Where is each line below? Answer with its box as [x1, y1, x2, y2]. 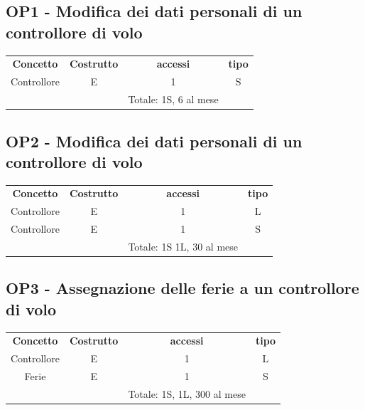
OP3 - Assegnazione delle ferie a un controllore [6, 277, 359, 299]
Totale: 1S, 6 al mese [128, 92, 219, 107]
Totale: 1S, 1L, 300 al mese [128, 386, 246, 401]
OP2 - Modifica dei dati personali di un [6, 130, 303, 152]
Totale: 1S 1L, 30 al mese [128, 239, 239, 253]
